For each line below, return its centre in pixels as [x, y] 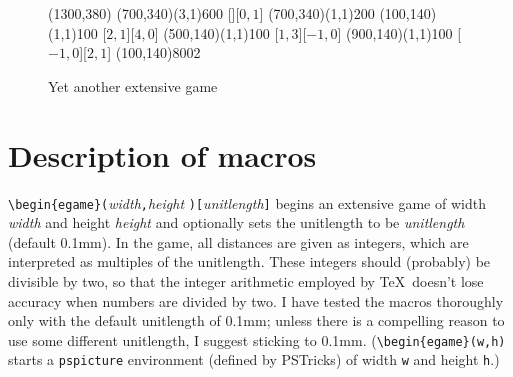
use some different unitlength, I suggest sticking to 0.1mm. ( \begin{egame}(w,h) [257, 339]
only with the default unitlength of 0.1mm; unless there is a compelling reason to [256, 320]
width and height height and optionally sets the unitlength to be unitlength [236, 222]
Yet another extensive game [133, 85]
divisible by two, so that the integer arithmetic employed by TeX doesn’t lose [246, 280]
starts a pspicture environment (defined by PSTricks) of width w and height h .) [254, 359]
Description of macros [162, 154]
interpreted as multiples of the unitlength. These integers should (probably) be [249, 261]
